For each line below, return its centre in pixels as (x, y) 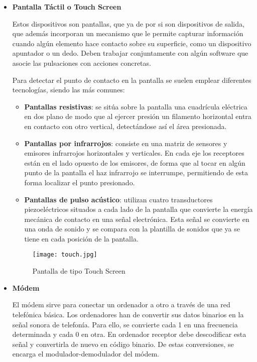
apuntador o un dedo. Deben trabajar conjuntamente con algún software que (130, 53)
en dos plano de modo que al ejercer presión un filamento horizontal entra (138, 116)
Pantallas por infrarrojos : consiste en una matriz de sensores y (126, 143)
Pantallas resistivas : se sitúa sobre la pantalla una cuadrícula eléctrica (136, 106)
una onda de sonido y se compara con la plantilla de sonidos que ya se (132, 229)
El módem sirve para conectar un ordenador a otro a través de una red (121, 305)
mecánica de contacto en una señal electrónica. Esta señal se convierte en (137, 219)
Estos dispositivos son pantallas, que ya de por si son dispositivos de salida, (128, 23)
